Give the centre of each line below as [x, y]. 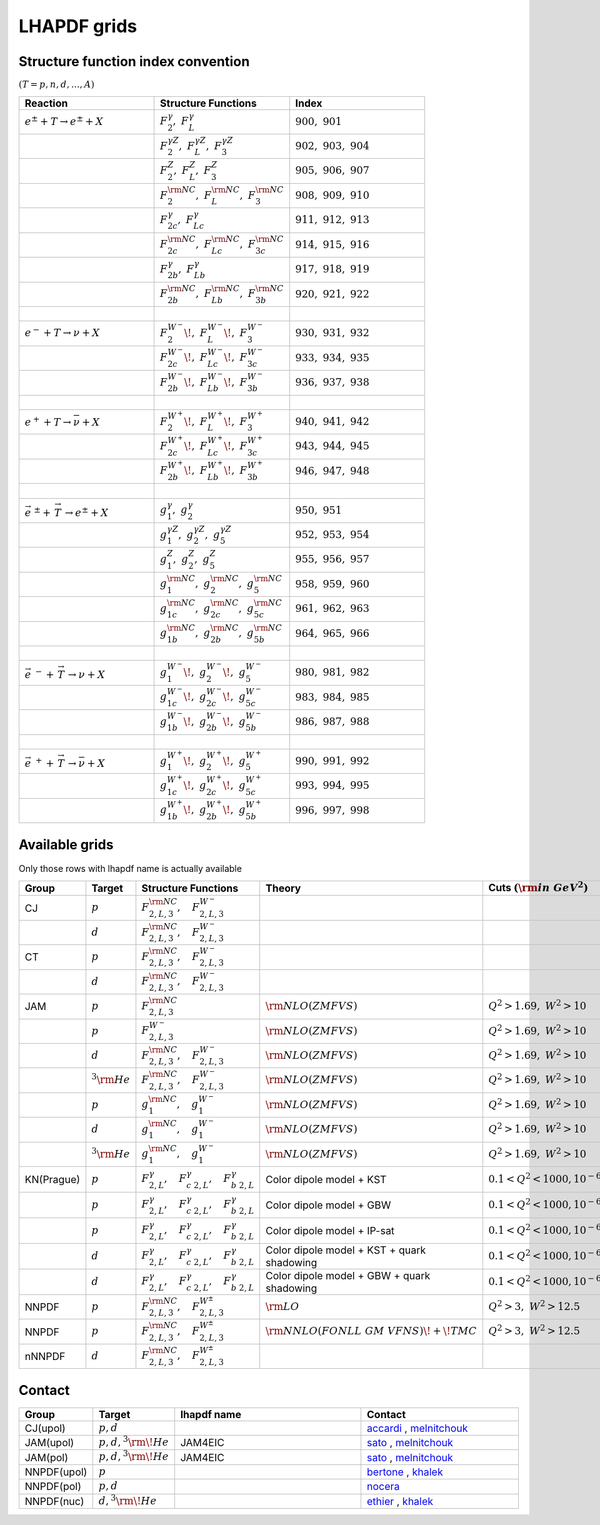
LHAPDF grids [78, 26]
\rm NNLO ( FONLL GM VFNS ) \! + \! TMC [371, 1331]
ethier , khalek [400, 1501]
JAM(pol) [46, 1457]
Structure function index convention [134, 61]
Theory [283, 888]
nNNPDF [45, 1356]
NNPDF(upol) [56, 1472]
